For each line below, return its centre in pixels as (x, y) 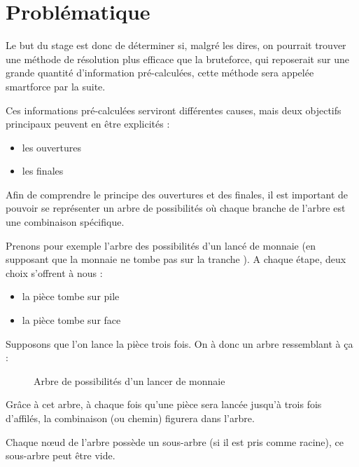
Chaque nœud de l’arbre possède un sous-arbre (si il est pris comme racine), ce (175, 441)
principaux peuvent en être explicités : (88, 124)
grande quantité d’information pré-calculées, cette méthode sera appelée (160, 73)
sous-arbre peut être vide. (61, 455)
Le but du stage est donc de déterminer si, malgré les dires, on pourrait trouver (176, 45)
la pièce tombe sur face (71, 320)
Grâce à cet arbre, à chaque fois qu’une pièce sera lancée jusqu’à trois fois (164, 404)
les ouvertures (52, 147)
